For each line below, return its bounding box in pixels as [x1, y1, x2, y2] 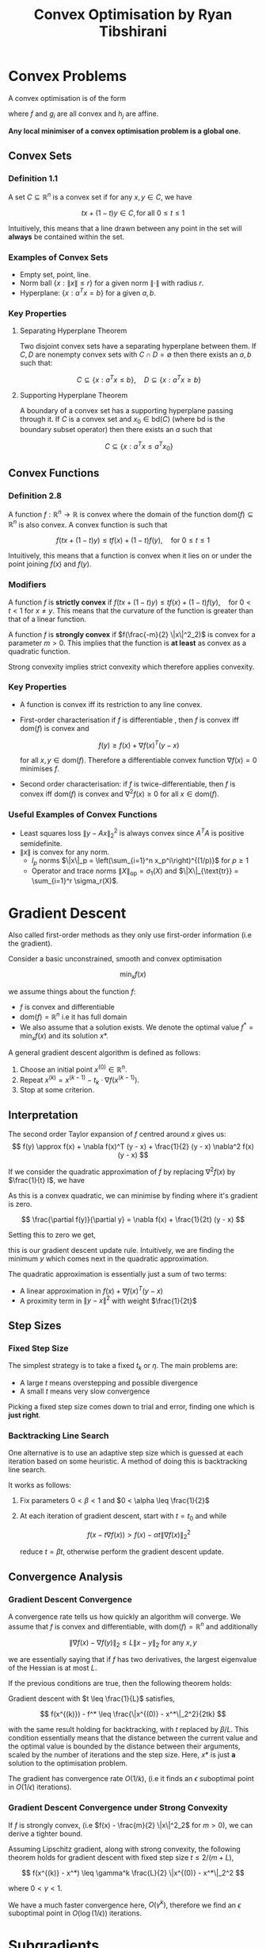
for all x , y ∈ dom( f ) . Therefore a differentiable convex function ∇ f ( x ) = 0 [19, 756, 257, 765]
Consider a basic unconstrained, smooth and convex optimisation [8, 954, 222, 964]
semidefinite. [19, 838, 63, 848]
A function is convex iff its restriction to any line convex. [19, 699, 203, 709]
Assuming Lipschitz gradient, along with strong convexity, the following [8, 1844, 241, 1853]
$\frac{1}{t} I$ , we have [8, 1175, 85, 1185]
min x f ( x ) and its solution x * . [19, 1030, 108, 1042]
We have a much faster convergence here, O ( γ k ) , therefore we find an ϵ [8, 1899, 241, 1910]
